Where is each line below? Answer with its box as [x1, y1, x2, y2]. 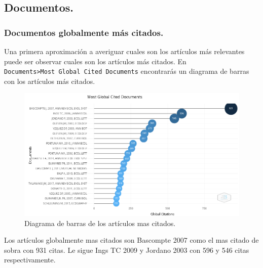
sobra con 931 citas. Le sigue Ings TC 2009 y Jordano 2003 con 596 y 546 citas [4, 244, 249, 255]
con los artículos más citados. [4, 75, 95, 86]
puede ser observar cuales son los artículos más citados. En [4, 56, 186, 66]
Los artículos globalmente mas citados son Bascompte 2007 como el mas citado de [4, 235, 259, 245]
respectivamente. [4, 254, 56, 265]
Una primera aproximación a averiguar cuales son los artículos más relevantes [4, 46, 245, 56]
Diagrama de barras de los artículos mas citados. [24, 217, 176, 228]
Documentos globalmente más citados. [4, 26, 164, 38]
